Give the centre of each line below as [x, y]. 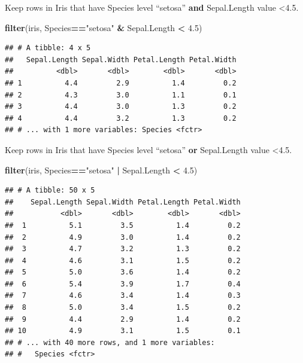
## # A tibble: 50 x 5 [50, 190]
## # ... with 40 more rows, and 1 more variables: [110, 342]
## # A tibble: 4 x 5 [48, 48]
